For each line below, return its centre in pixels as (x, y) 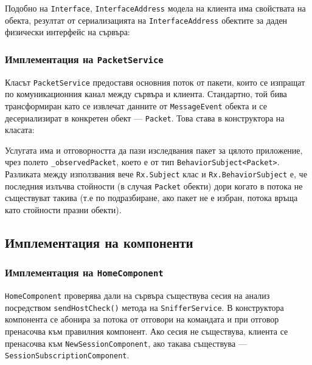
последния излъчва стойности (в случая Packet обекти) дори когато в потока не (154, 186)
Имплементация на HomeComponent (84, 272)
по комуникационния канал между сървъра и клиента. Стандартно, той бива (146, 94)
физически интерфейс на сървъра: (68, 32)
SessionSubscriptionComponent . (67, 355)
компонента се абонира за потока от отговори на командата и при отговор (142, 319)
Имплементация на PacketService (84, 59)
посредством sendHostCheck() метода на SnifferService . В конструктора (144, 307)
